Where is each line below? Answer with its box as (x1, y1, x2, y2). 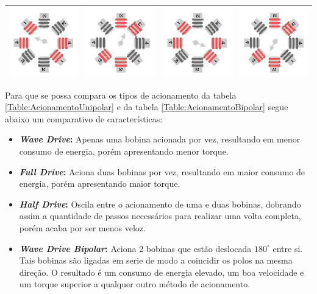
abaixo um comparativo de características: (5, 112, 163, 125)
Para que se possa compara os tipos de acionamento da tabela (5, 88, 237, 101)
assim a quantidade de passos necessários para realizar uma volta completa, (19, 209, 301, 222)
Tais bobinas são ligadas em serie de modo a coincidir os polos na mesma (19, 254, 293, 267)
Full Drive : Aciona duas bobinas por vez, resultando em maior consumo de (19, 165, 305, 178)
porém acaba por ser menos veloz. (19, 221, 146, 234)
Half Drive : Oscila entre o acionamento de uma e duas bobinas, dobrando (19, 197, 301, 210)
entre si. (272, 242, 303, 254)
